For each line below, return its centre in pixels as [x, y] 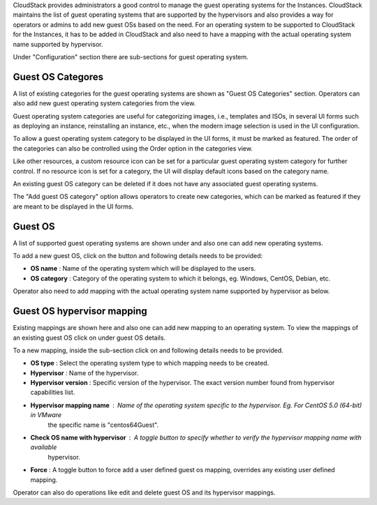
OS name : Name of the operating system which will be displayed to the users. [143, 269]
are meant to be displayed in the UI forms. [73, 206]
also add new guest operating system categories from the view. [104, 103]
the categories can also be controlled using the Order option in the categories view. [133, 148]
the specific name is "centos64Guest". [103, 425]
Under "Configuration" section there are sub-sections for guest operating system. [131, 56]
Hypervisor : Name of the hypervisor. [84, 372]
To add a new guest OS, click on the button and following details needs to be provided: [138, 256]
